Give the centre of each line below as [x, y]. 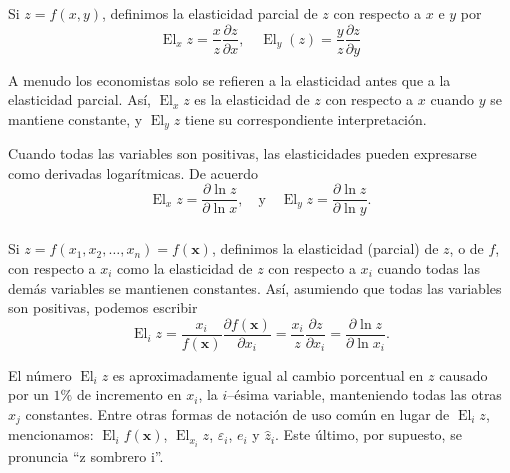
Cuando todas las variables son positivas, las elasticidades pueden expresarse [242, 153]
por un [28, 394]
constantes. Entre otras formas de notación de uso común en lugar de [237, 414]
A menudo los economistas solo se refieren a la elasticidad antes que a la [229, 79]
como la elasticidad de [185, 267]
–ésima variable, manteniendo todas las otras [364, 394]
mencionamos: [51, 434]
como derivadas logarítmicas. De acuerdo [133, 172]
